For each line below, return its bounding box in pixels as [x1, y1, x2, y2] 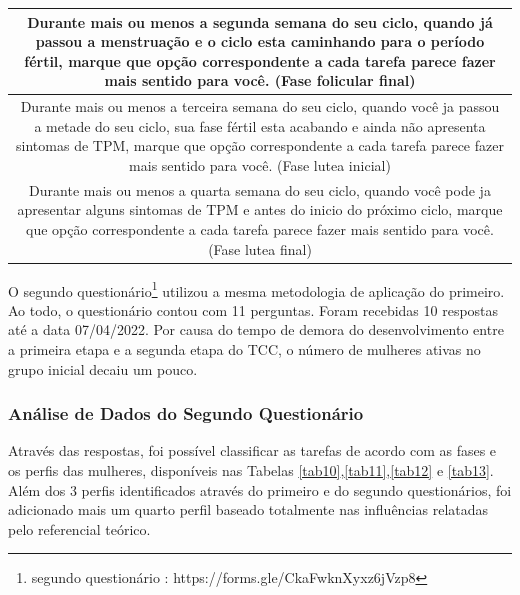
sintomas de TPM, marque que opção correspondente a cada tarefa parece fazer [16, 135, 504, 156]
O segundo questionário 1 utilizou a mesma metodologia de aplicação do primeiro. [8, 277, 505, 301]
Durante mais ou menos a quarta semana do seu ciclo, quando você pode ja [29, 179, 491, 200]
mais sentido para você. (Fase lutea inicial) [129, 154, 391, 175]
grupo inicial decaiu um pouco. [8, 358, 198, 379]
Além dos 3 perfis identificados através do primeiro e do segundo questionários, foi [8, 479, 512, 500]
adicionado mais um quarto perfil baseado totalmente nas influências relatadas [8, 499, 489, 520]
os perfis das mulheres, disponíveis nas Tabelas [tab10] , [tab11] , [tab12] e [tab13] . [8, 460, 494, 481]
